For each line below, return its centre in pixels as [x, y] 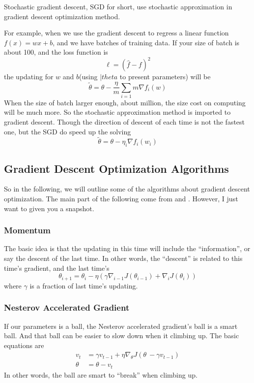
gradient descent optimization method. [62, 16]
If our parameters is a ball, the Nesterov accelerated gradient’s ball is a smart [121, 326]
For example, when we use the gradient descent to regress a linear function [116, 33]
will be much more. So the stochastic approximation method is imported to [117, 112]
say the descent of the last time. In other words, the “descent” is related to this [123, 258]
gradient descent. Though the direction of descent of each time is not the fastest [125, 122]
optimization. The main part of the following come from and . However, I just [121, 199]
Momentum [27, 230]
